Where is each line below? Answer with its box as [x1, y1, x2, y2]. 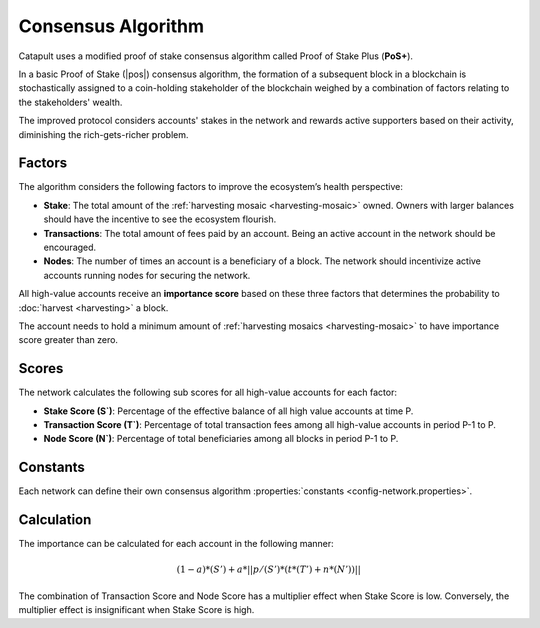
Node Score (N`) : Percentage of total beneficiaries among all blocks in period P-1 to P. [43, 433, 399, 445]
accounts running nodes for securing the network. [43, 269, 251, 281]
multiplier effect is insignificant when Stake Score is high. [18, 604, 255, 616]
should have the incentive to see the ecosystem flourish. [43, 213, 277, 225]
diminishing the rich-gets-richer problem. [18, 128, 189, 140]
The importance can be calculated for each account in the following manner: [18, 538, 334, 550]
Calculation [18, 511, 92, 529]
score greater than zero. [18, 334, 119, 346]
